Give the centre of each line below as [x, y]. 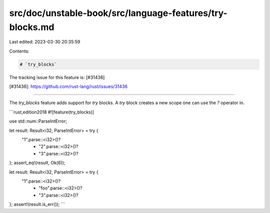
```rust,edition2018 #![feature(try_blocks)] [52, 112]
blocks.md [32, 27]
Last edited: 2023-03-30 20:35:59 [45, 42]
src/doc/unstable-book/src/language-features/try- [118, 13]
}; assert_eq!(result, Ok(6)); [37, 163]
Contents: [19, 51]
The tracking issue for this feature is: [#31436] [57, 77]
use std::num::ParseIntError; [38, 121]
